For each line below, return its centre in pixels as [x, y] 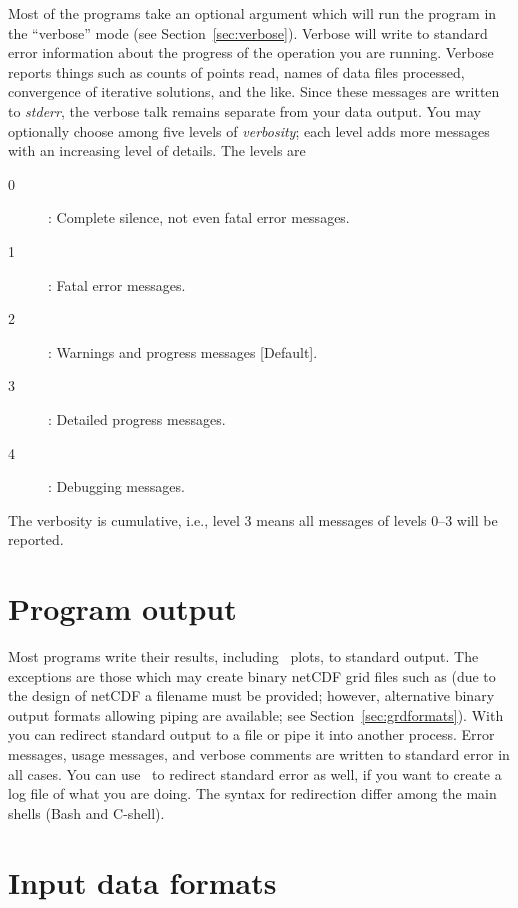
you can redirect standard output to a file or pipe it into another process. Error [251, 734]
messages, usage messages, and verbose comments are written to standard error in [259, 753]
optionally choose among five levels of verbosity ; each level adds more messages [249, 130]
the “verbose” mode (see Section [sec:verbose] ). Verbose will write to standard [248, 32]
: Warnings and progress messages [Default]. [183, 351]
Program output [122, 608]
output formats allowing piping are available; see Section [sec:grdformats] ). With [256, 714]
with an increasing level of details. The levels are [157, 150]
